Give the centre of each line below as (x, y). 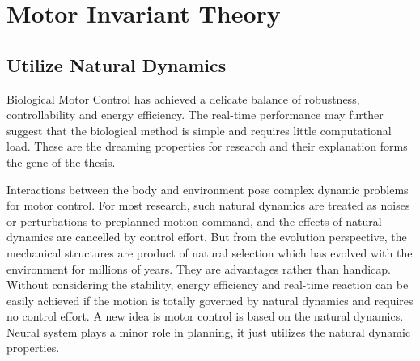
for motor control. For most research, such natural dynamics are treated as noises (208, 205)
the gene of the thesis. (61, 161)
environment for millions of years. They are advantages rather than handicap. (199, 268)
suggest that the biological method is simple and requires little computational (199, 130)
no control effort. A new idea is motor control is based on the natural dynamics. (205, 316)
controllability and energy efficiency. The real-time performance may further (195, 115)
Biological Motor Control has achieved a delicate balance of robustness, (183, 98)
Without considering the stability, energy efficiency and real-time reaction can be (208, 285)
